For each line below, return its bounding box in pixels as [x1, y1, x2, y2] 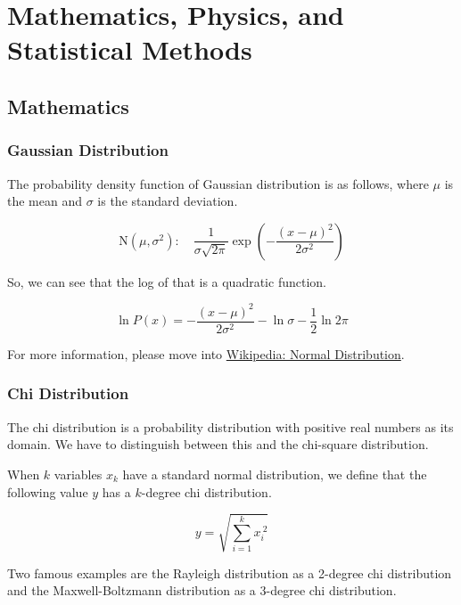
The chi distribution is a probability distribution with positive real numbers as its [7, 417, 454, 436]
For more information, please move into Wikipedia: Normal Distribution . [7, 344, 405, 363]
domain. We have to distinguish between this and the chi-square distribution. [7, 435, 429, 454]
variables [54, 464, 103, 483]
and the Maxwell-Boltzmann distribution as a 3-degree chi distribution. [7, 581, 397, 600]
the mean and [7, 192, 82, 210]
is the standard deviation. [97, 192, 238, 210]
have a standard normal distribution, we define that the [122, 464, 427, 483]
